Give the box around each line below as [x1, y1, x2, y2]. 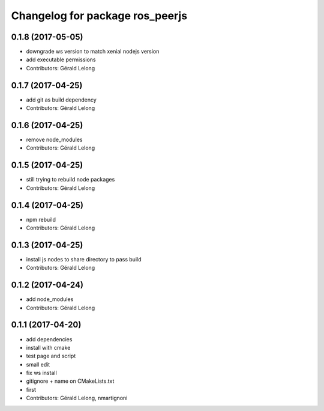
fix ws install [26, 370, 57, 377]
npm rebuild [26, 216, 56, 223]
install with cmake [26, 344, 71, 351]
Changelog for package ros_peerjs [11, 9, 188, 22]
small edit [26, 361, 50, 368]
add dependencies [26, 335, 73, 342]
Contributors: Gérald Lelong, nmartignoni [26, 394, 128, 402]
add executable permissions [26, 56, 96, 63]
